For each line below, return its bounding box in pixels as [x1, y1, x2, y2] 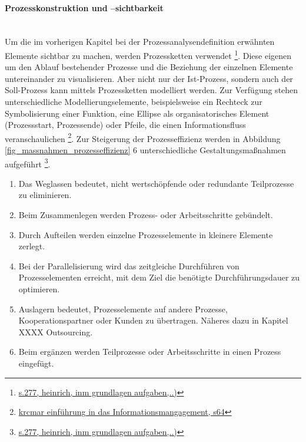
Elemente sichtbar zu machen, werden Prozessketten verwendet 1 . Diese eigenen [5, 47, 292, 61]
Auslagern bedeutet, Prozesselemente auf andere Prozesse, [18, 302, 228, 315]
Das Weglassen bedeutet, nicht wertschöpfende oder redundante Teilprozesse [18, 177, 294, 189]
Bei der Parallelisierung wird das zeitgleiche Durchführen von [18, 259, 240, 272]
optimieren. [18, 283, 60, 295]
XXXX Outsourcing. [18, 325, 93, 338]
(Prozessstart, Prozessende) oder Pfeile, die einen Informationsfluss [5, 118, 246, 131]
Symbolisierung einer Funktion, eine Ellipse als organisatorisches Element [5, 107, 270, 119]
